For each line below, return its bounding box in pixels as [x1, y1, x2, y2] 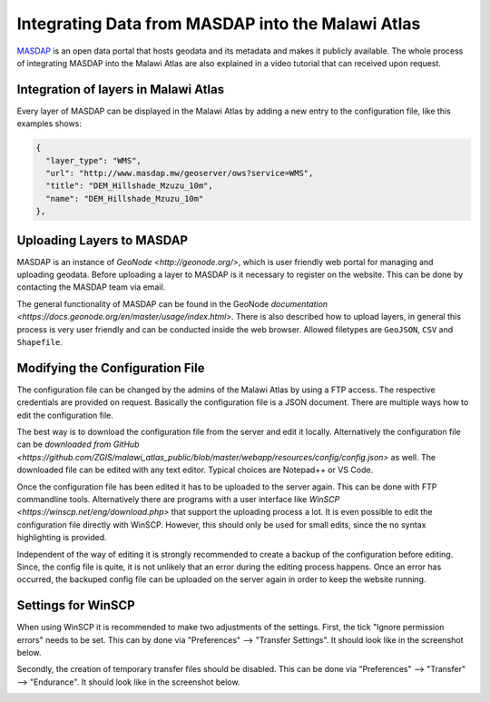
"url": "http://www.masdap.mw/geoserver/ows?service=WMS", [45, 168, 314, 178]
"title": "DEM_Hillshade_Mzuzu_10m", [45, 181, 213, 191]
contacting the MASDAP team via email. [16, 282, 166, 292]
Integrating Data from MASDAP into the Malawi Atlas [16, 14, 421, 34]
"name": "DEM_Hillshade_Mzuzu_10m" [45, 193, 204, 203]
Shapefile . [16, 337, 63, 348]
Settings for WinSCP [16, 598, 135, 613]
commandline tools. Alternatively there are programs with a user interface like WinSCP [16, 494, 340, 505]
